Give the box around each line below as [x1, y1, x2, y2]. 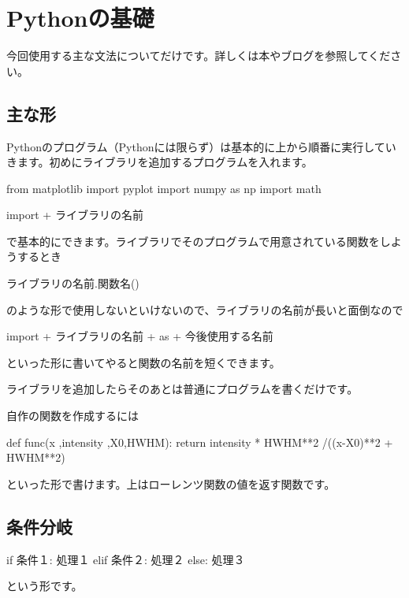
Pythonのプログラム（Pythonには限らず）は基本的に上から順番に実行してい [6, 138, 396, 154]
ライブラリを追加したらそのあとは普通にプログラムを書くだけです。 [6, 381, 359, 397]
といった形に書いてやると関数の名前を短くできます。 [6, 354, 281, 370]
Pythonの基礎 [6, 2, 154, 34]
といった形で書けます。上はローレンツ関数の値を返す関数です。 [6, 475, 336, 492]
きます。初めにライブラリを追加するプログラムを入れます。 [6, 154, 313, 170]
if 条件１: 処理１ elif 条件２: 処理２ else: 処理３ [6, 551, 245, 567]
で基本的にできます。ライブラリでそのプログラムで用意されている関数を [6, 232, 380, 249]
